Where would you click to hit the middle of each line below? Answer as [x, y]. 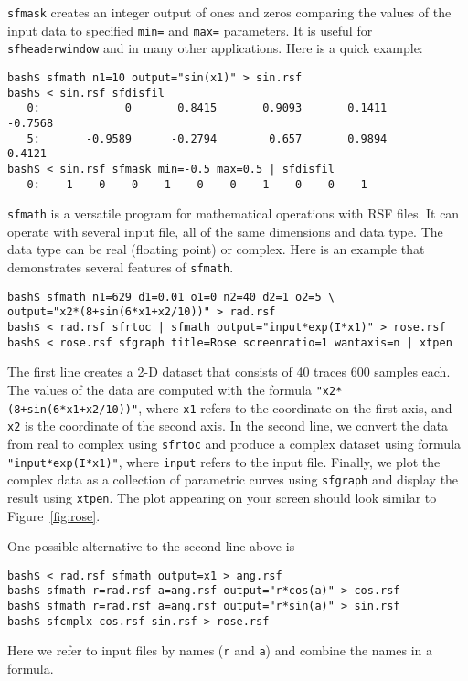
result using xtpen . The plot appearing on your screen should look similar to [222, 497]
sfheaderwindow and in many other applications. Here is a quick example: [215, 48]
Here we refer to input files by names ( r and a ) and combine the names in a [220, 650]
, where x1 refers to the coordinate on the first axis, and [295, 407]
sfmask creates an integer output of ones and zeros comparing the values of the [229, 12]
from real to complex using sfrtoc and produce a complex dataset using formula [234, 443]
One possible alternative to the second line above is [151, 546]
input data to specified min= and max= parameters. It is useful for [190, 30]
